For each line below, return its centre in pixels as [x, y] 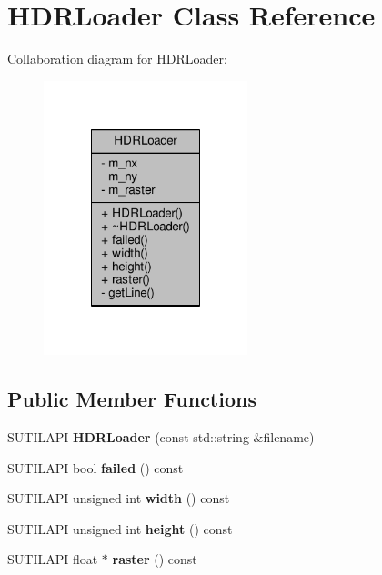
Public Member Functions [132, 399]
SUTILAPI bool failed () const [95, 467]
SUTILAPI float [53, 559]
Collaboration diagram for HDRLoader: [117, 59]
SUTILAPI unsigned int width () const [119, 498]
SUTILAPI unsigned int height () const [120, 528]
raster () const [155, 559]
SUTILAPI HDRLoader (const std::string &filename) [161, 436]
